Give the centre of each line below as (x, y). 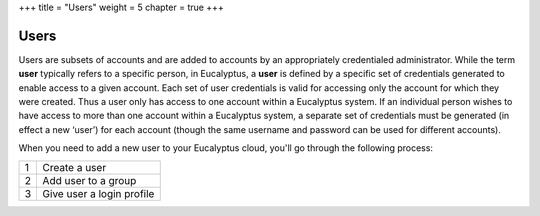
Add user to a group (89, 180)
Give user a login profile (98, 193)
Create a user (74, 167)
